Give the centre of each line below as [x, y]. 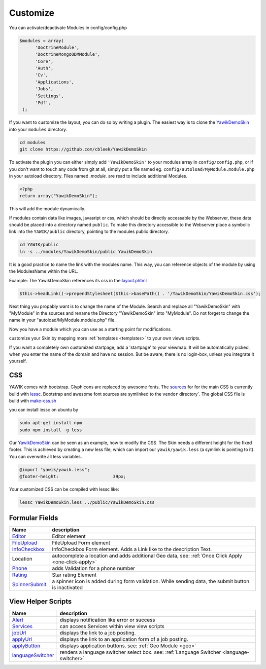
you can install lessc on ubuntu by [44, 410]
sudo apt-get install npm [51, 423]
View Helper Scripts [40, 601]
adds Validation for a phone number [94, 568]
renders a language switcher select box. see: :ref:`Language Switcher [140, 652]
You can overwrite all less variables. [46, 456]
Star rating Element [74, 575]
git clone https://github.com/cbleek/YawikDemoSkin [83, 149]
